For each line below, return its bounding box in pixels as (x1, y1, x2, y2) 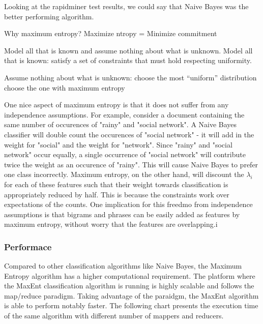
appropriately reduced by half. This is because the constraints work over (4, 189, 229, 199)
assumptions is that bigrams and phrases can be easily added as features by (4, 209, 240, 219)
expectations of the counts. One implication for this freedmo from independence (4, 199, 253, 210)
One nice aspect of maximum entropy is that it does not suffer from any (4, 99, 229, 110)
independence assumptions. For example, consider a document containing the (4, 109, 245, 120)
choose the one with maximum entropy (4, 82, 125, 93)
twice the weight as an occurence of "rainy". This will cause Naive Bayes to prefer (4, 159, 258, 169)
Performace (4, 240, 52, 253)
